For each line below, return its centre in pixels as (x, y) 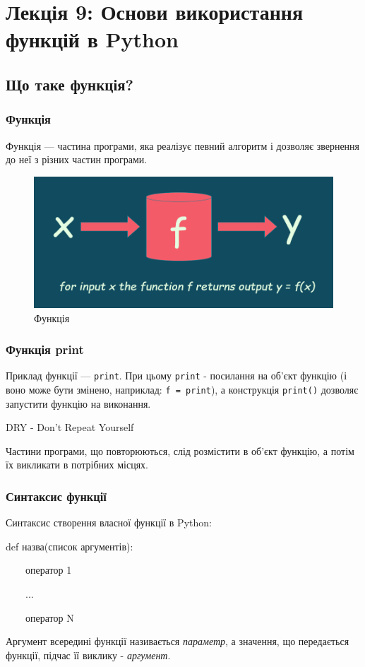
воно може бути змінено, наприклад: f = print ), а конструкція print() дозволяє (182, 389)
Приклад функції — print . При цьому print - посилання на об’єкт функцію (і (176, 376)
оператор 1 (48, 570)
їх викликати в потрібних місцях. (77, 465)
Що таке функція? (70, 84)
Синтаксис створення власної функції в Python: (109, 523)
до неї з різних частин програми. (77, 159)
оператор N (49, 617)
